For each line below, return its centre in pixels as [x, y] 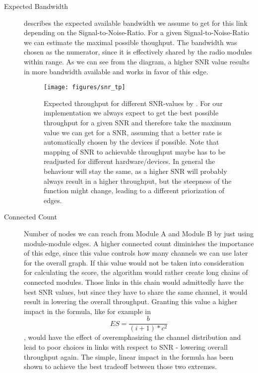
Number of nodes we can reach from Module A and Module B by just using [139, 233]
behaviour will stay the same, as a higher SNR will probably [135, 171]
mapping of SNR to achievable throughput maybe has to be [134, 151]
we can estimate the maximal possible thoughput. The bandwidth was [130, 42]
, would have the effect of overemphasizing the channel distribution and [132, 337]
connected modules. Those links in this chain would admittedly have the [134, 282]
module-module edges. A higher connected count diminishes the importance [139, 243]
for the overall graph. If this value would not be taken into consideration [134, 262]
